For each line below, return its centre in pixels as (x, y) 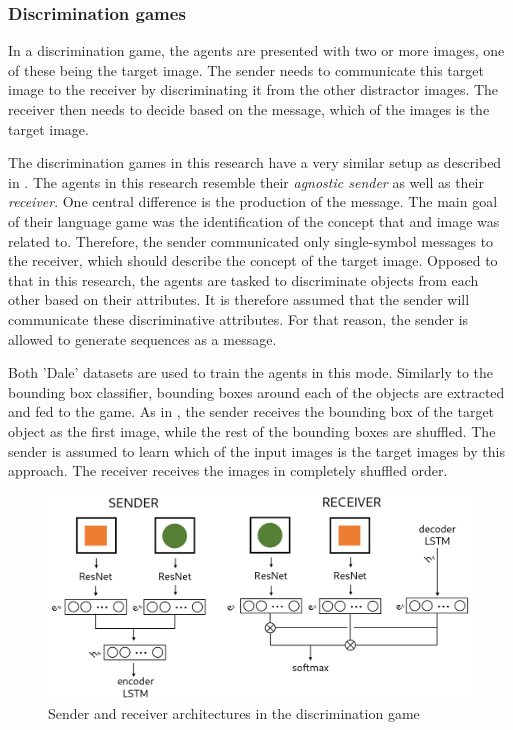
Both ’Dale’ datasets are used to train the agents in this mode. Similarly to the (251, 372)
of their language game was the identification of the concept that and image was (254, 220)
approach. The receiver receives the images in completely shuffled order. (228, 470)
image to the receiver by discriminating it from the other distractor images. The (253, 89)
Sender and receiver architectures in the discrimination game (234, 713)
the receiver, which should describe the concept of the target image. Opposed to (253, 260)
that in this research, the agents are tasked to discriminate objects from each (243, 279)
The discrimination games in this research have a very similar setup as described (255, 162)
